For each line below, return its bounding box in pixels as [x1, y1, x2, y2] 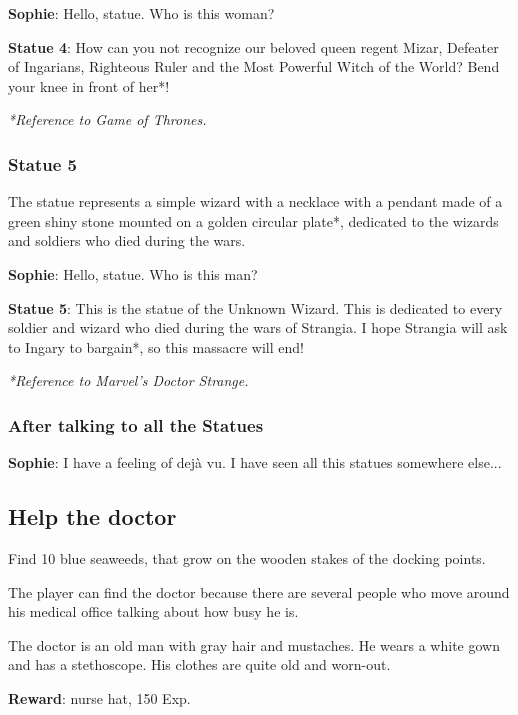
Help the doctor [8, 501, 177, 532]
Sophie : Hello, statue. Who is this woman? [8, 3, 275, 23]
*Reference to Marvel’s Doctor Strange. [8, 370, 249, 391]
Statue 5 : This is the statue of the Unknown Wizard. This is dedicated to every [8, 297, 503, 318]
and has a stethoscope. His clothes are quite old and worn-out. [8, 654, 391, 675]
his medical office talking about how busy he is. [8, 601, 299, 622]
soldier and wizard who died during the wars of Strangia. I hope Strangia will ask [8, 317, 508, 338]
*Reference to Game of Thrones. [8, 109, 207, 130]
